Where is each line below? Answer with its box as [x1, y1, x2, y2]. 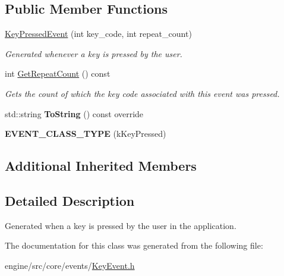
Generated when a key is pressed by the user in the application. [5, 219, 236, 231]
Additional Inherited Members [5, 156, 197, 175]
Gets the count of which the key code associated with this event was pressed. [5, 87, 280, 99]
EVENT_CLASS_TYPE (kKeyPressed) [5, 127, 166, 140]
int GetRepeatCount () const [5, 67, 111, 80]
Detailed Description [5, 191, 135, 209]
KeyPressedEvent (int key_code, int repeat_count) [5, 27, 192, 40]
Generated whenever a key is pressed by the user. [5, 47, 182, 59]
